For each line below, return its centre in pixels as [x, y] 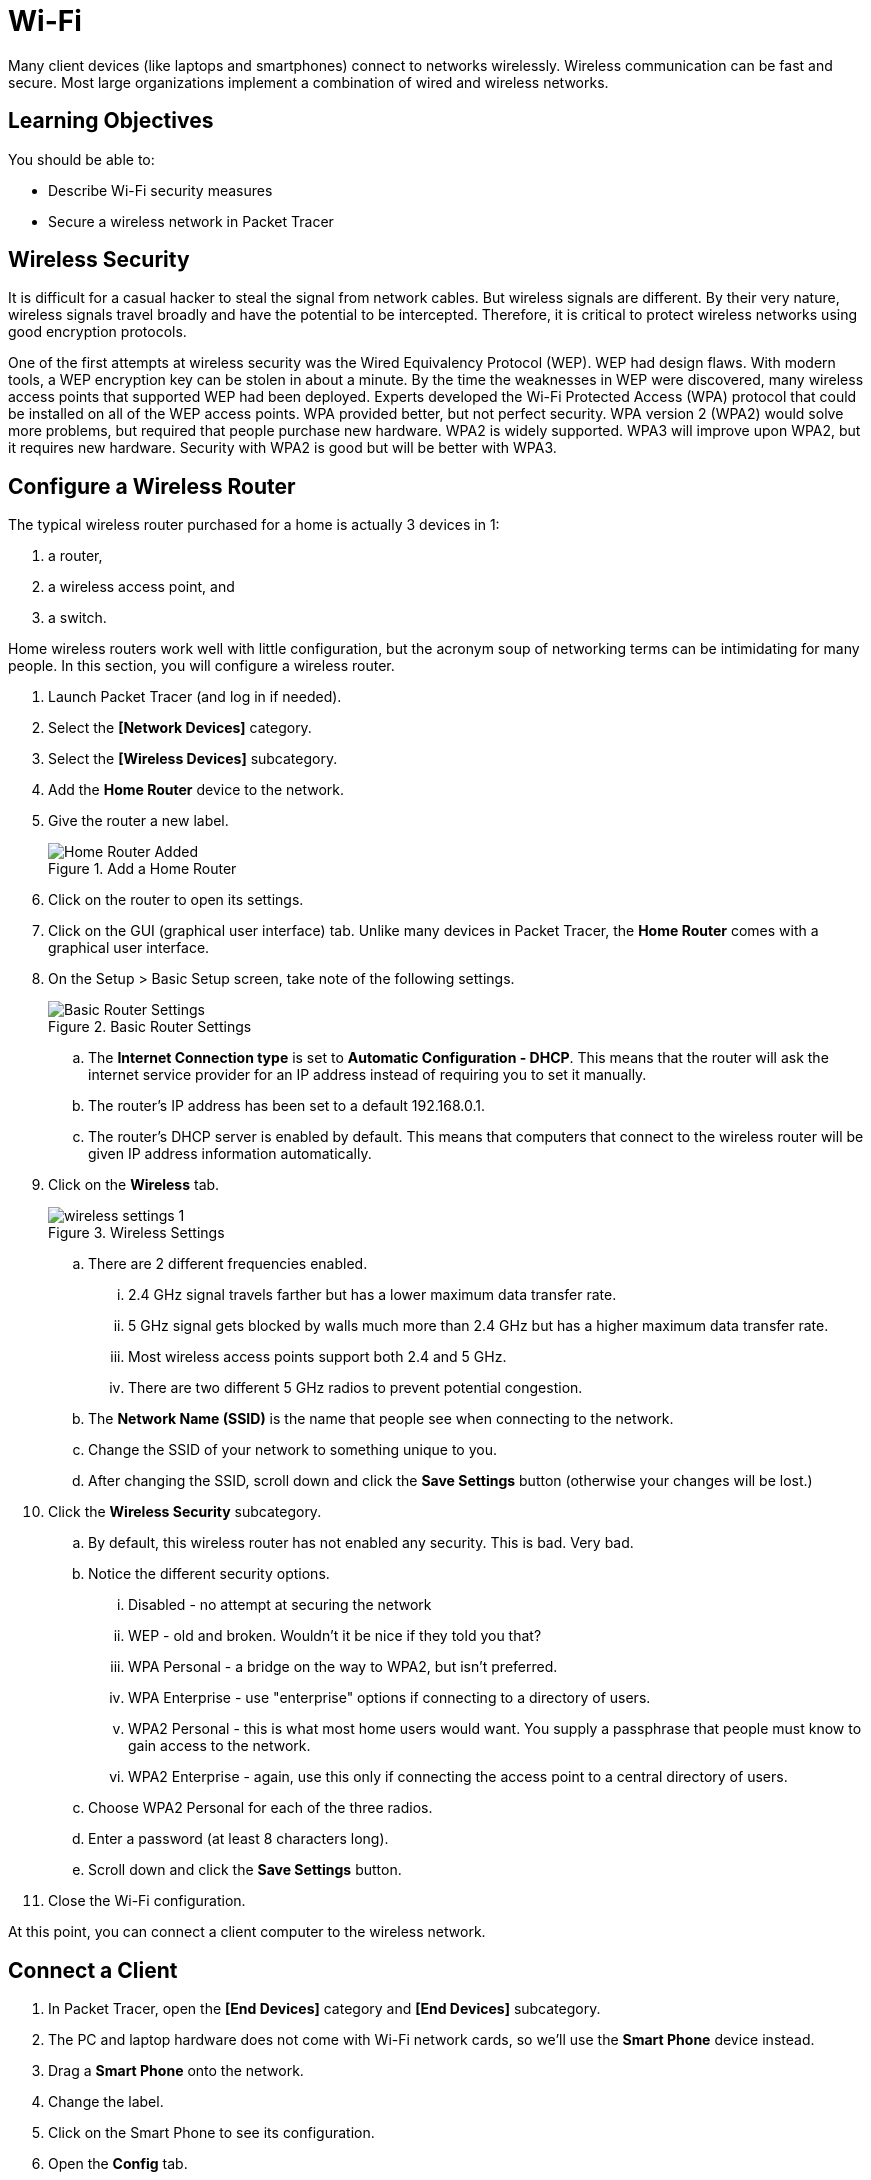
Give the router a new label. [138, 821]
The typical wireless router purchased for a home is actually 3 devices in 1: [254, 525]
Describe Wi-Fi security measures [160, 190]
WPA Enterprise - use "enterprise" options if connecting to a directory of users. [389, 1698]
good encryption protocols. [97, 332]
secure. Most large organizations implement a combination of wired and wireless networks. [308, 82]
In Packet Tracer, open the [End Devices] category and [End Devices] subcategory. [324, 2009]
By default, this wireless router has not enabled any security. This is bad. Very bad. [361, 1543]
